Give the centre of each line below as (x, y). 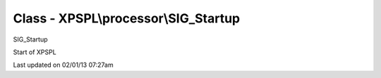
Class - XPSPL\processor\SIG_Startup (126, 18)
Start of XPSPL (35, 52)
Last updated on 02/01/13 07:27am (63, 65)
